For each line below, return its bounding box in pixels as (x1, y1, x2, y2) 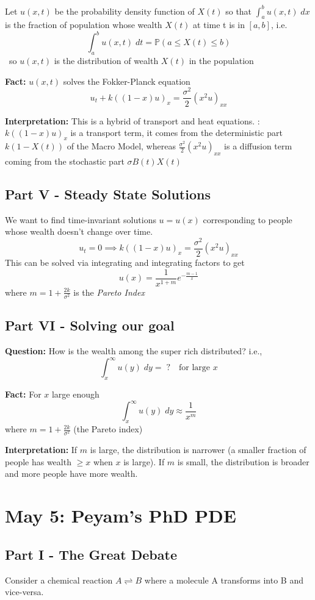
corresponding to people (203, 213, 292, 226)
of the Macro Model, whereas (67, 140, 176, 152)
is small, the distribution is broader (177, 455, 310, 468)
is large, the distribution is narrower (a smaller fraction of (90, 443, 306, 456)
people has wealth (5, 455, 71, 468)
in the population (189, 54, 254, 67)
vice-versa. (5, 585, 44, 598)
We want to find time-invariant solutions (5, 213, 156, 226)
